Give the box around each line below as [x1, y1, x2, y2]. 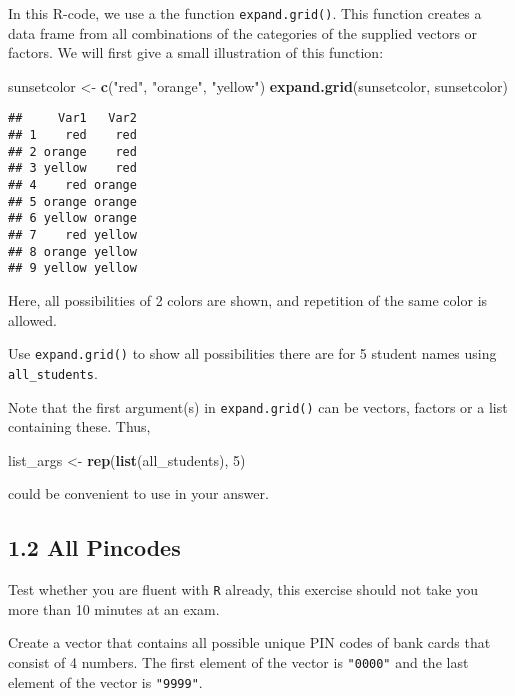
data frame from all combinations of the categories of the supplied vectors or [8, 22, 478, 43]
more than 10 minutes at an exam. [8, 598, 220, 619]
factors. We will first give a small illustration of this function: [8, 42, 384, 63]
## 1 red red [8, 128, 137, 143]
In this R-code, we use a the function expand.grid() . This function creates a [8, 3, 482, 23]
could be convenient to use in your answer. [8, 483, 269, 504]
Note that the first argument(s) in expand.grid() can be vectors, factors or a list [8, 396, 508, 417]
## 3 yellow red [8, 161, 137, 176]
